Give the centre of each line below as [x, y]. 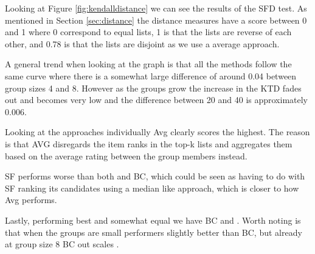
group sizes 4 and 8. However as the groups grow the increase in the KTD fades [153, 88]
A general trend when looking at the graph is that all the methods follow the [148, 64]
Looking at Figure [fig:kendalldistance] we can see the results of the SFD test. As [156, 8]
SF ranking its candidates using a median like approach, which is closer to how [152, 188]
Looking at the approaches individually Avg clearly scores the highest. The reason [157, 132]
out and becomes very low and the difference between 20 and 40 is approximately [157, 100]
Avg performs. [31, 200]
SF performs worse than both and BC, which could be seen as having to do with [155, 176]
